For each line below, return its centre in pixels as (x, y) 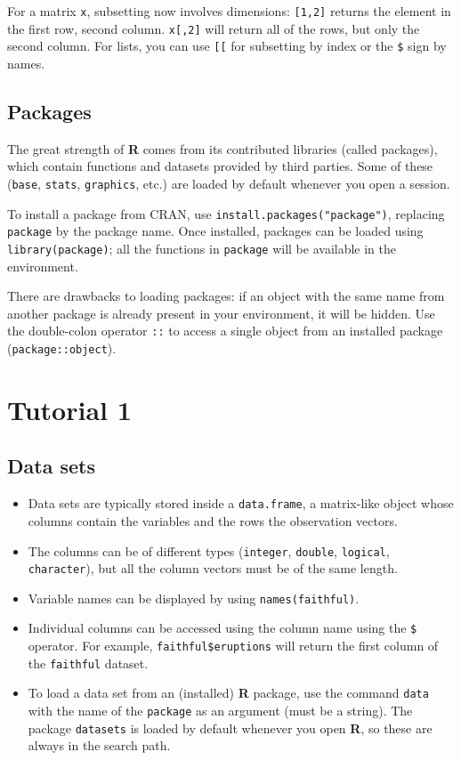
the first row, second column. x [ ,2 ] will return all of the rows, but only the (214, 28)
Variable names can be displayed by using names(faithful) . (194, 598)
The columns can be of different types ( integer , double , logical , (209, 550)
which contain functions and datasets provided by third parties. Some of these (220, 166)
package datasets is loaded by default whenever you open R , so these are (230, 728)
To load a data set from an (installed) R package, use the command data (228, 693)
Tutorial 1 (69, 409)
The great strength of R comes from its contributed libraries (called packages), (222, 148)
